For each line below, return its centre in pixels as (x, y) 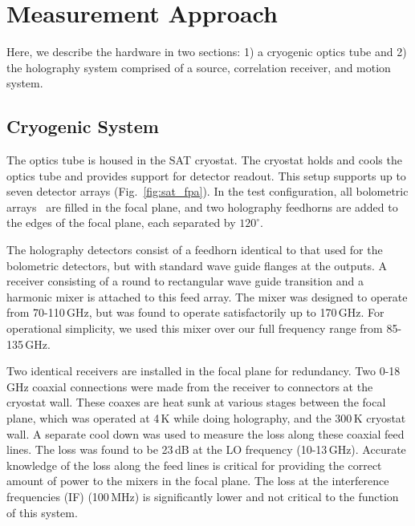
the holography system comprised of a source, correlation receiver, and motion (199, 67)
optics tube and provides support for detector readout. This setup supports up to (206, 175)
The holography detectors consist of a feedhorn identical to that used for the (195, 250)
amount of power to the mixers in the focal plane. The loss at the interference (198, 481)
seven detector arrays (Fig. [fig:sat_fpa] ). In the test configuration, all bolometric (207, 191)
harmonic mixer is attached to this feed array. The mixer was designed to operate (207, 296)
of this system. (42, 512)
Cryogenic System (83, 126)
